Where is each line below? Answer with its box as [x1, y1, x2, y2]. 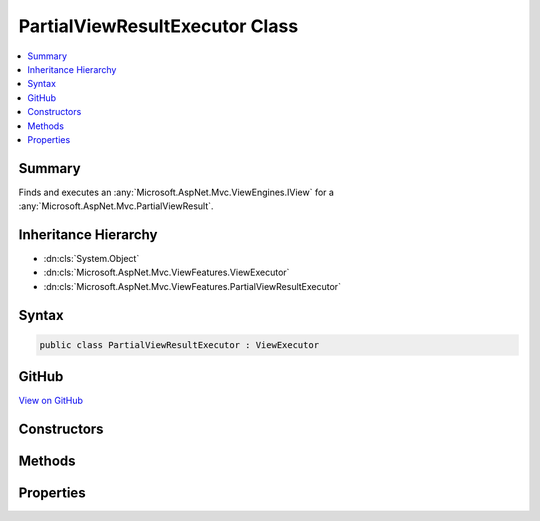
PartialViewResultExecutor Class [18, 15, 299, 37]
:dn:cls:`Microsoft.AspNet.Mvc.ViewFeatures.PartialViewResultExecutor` [43, 280, 342, 292]
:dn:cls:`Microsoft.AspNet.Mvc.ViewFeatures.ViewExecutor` [43, 266, 290, 279]
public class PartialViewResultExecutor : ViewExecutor [39, 339, 320, 350]
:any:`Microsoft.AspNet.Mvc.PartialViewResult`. [18, 200, 214, 212]
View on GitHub [18, 395, 84, 407]
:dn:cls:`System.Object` [43, 253, 140, 265]
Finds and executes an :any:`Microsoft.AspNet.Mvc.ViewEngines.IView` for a [18, 186, 335, 198]
